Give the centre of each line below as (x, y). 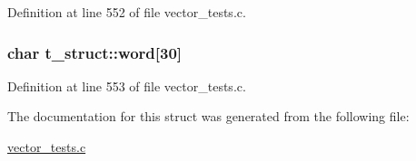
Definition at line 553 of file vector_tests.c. (127, 85)
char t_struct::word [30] (95, 52)
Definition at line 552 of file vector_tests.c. (127, 12)
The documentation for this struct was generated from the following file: (208, 116)
